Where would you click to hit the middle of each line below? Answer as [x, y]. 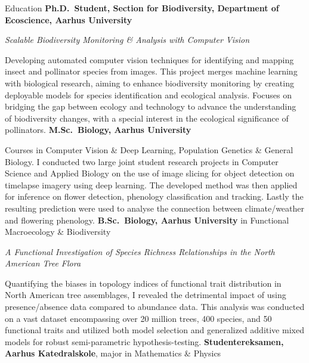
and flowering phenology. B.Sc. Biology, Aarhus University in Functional [147, 220]
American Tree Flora [43, 263]
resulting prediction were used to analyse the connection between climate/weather [155, 208]
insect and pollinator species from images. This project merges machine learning [151, 71]
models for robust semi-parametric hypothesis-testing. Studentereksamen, [144, 341]
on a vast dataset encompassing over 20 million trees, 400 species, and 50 [138, 318]
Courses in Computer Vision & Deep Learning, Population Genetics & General [149, 149]
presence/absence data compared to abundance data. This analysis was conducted [155, 307]
